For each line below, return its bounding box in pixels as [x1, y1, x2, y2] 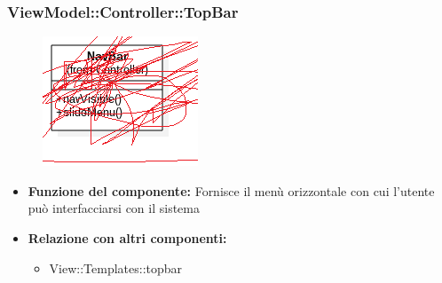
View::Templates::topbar [49, 258, 183, 277]
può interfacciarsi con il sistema [28, 199, 200, 217]
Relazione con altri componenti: [28, 229, 227, 247]
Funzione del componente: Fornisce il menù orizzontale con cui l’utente [28, 181, 435, 200]
